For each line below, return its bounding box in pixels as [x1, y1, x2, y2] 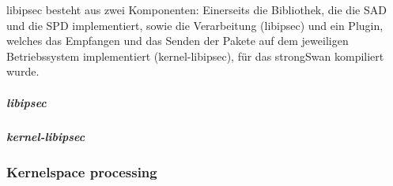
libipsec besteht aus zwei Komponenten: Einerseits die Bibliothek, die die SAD [6, 2, 387, 17]
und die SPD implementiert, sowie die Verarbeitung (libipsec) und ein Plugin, [6, 17, 384, 33]
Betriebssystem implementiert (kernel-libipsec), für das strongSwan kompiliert [6, 47, 384, 64]
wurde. [6, 63, 40, 80]
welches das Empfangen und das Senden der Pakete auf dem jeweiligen [6, 32, 349, 49]
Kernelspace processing [6, 162, 157, 181]
